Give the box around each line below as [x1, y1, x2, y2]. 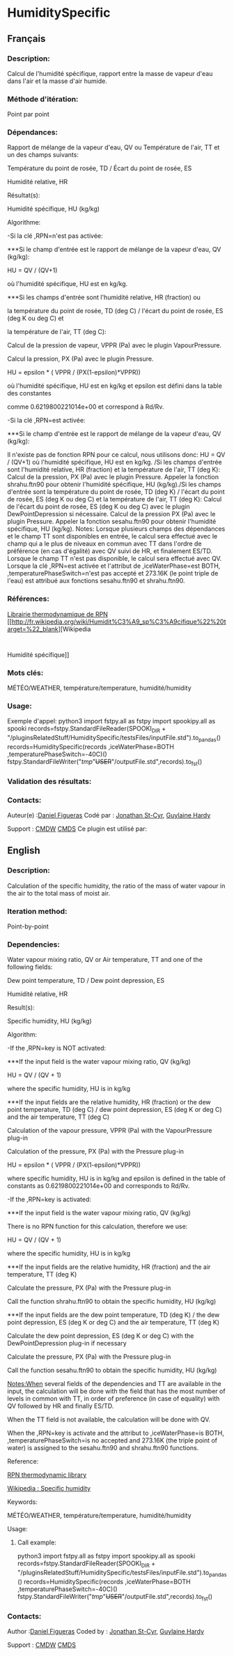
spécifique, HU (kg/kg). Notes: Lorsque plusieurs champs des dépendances [7, 525, 226, 533]
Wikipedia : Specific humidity [7, 1484, 91, 1493]
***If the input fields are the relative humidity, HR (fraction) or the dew [7, 1098, 211, 1106]
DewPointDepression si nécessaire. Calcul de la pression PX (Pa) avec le [7, 510, 216, 518]
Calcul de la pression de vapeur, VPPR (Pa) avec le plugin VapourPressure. [7, 341, 221, 349]
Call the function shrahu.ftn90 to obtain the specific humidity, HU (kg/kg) [7, 1297, 217, 1306]
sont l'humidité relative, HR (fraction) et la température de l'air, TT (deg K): [7, 465, 221, 474]
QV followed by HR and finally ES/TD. [7, 1402, 114, 1410]
